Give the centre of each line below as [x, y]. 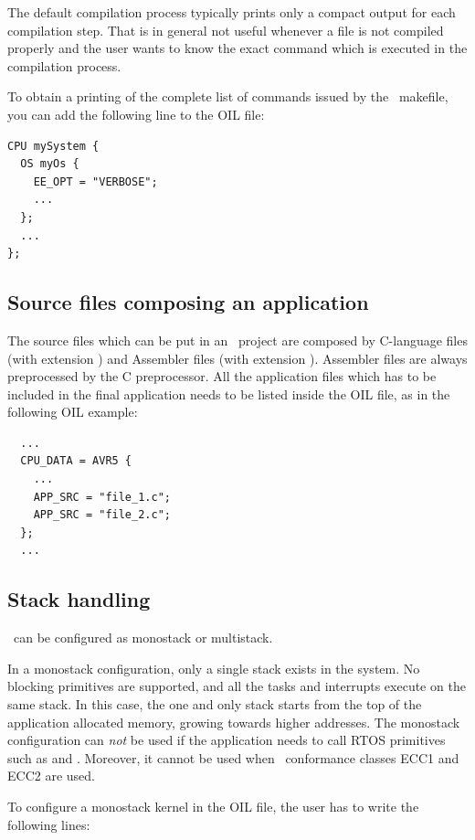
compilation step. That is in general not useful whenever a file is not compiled [226, 30]
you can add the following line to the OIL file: [136, 114]
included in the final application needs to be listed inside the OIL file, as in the [229, 393]
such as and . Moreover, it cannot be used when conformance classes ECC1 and [233, 757]
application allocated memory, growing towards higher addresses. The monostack [234, 722]
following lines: [49, 824]
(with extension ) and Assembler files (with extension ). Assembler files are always [237, 358]
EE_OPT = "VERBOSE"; [95, 181]
